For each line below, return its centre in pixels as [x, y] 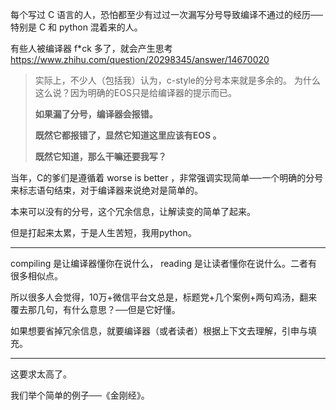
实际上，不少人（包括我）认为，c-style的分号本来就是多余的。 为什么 [177, 80]
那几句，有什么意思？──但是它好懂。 [104, 309]
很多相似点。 [36, 276]
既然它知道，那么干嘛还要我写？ [100, 156]
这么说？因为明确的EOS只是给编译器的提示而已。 [135, 92]
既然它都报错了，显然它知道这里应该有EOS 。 [128, 135]
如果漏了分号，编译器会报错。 [96, 114]
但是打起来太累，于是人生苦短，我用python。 [103, 232]
